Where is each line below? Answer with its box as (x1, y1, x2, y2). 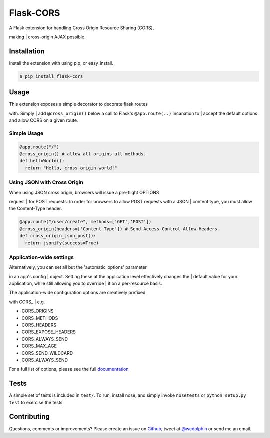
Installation (9, 47, 45, 55)
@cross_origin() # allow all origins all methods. (19, 151, 147, 157)
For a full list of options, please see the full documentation (9, 366, 129, 372)
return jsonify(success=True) (25, 240, 99, 246)
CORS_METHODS (21, 315, 58, 321)
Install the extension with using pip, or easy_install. (9, 60, 113, 66)
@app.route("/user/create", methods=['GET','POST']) (19, 219, 152, 225)
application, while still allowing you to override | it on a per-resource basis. (9, 280, 162, 287)
